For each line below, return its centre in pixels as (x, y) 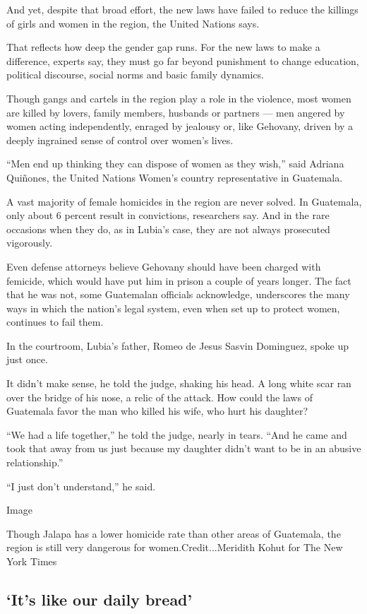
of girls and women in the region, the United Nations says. (133, 23)
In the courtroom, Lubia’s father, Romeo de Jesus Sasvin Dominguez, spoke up (178, 345)
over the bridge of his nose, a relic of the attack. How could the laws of (160, 397)
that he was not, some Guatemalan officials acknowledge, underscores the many (178, 294)
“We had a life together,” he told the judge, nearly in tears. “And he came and (177, 434)
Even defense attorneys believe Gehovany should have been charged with (164, 266)
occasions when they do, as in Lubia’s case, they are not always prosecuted (168, 229)
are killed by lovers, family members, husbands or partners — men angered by (176, 112)
